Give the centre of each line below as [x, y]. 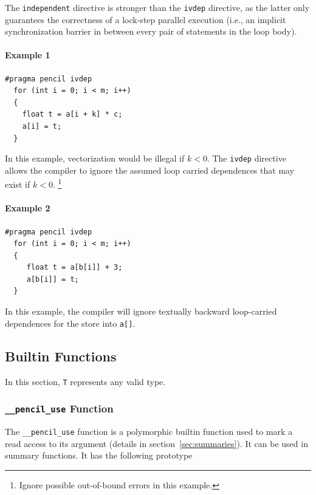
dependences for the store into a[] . [70, 323]
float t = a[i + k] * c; [72, 114]
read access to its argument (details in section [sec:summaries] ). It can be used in [156, 443]
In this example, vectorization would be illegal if [95, 158]
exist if [18, 184]
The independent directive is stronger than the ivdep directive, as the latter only [157, 7]
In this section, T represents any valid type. [85, 381]
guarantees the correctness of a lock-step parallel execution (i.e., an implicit [146, 19]
